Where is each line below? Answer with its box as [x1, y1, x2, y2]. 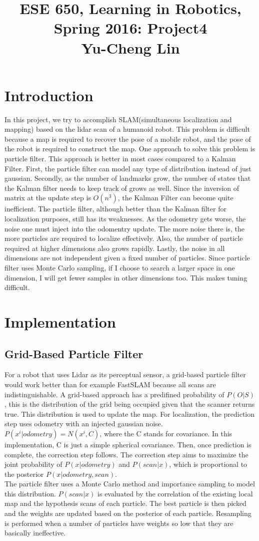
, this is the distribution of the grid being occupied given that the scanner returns [4, 399, 255, 409]
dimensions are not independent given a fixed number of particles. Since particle [4, 252, 250, 263]
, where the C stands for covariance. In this [99, 428, 232, 438]
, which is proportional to [169, 459, 247, 469]
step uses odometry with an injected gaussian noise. [4, 418, 163, 429]
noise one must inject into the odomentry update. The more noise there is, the [4, 223, 244, 233]
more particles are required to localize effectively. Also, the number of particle [4, 233, 243, 243]
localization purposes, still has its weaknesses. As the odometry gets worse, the [4, 213, 246, 224]
